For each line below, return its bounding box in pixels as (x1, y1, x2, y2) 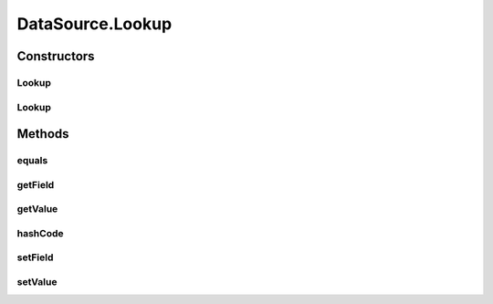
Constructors (16, 48, 95, 64)
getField (16, 178, 55, 191)
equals (16, 154, 48, 167)
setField (16, 251, 54, 264)
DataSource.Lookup (16, 14, 173, 34)
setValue (16, 275, 58, 288)
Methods (16, 126, 69, 142)
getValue (16, 203, 58, 215)
